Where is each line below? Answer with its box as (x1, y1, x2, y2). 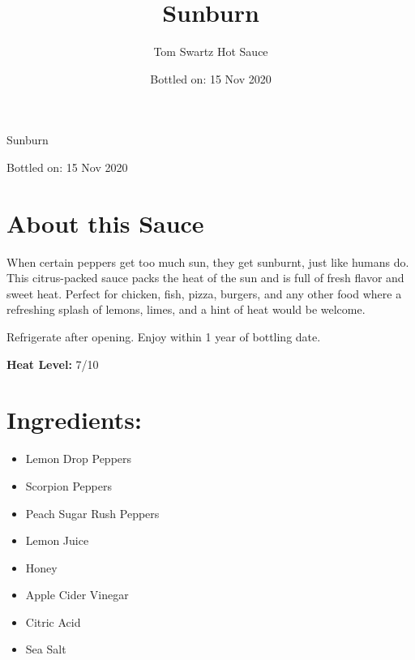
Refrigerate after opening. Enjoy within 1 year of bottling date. (6, 328, 321, 345)
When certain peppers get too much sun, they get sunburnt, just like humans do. (6, 253, 409, 270)
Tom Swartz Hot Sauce (153, 43, 268, 60)
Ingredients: (6, 403, 142, 436)
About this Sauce (6, 206, 204, 239)
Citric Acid (25, 613, 81, 630)
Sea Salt (25, 641, 66, 658)
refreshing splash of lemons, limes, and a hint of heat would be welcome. (6, 301, 366, 318)
